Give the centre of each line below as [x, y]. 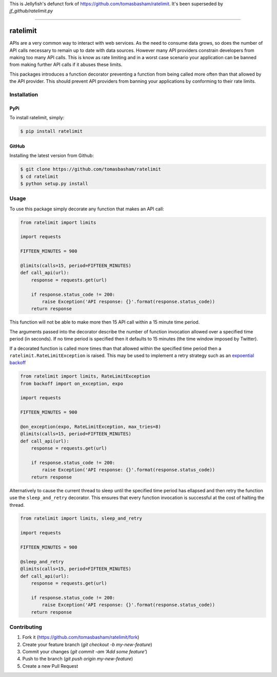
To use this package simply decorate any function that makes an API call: [87, 209]
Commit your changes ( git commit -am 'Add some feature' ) [85, 652]
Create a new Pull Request [50, 666]
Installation [24, 95]
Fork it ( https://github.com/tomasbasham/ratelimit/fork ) [81, 637]
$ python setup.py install [54, 183]
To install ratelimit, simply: [37, 118]
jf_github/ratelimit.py [31, 11]
